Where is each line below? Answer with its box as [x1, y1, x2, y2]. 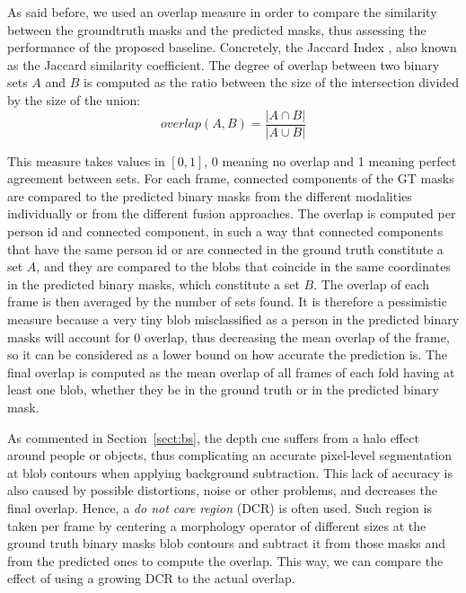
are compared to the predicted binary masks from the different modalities [7, 186, 412, 205]
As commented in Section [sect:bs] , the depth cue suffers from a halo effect [7, 428, 419, 447]
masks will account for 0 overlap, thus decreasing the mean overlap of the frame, [7, 327, 450, 346]
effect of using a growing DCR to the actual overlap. [7, 569, 295, 588]
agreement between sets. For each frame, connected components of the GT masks [7, 169, 454, 188]
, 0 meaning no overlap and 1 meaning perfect [204, 151, 457, 170]
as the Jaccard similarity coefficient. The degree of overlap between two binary [7, 55, 440, 74]
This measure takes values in [7, 151, 165, 170]
